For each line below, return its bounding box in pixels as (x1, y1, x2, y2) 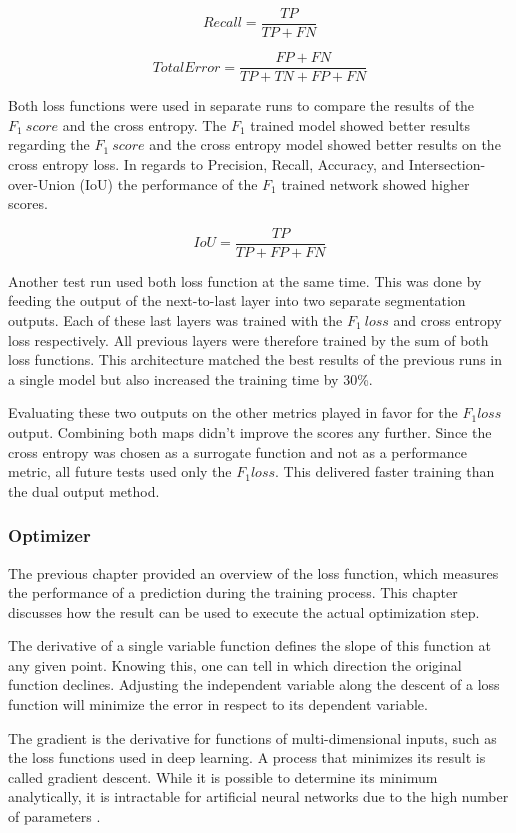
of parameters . (8, 806, 101, 827)
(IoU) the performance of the (79, 173, 258, 194)
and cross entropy (393, 309, 502, 330)
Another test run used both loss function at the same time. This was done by (8, 270, 482, 291)
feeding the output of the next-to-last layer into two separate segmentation (8, 290, 466, 311)
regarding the (8, 134, 90, 155)
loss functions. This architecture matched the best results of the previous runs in (8, 349, 502, 370)
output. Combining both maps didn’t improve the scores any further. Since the (8, 421, 492, 442)
